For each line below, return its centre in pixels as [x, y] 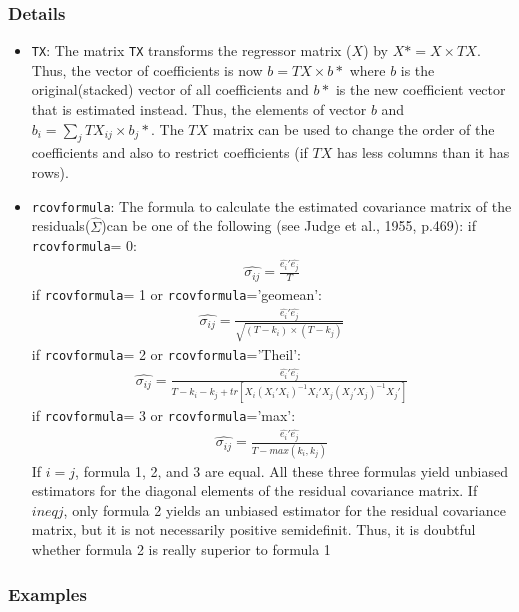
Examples [47, 593]
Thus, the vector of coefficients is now [147, 69]
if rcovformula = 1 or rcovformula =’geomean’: [176, 293]
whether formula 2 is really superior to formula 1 [181, 549]
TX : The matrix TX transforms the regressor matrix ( [191, 50]
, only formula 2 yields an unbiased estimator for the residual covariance [284, 509]
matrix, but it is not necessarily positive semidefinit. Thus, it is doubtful [253, 529]
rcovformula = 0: [84, 245]
